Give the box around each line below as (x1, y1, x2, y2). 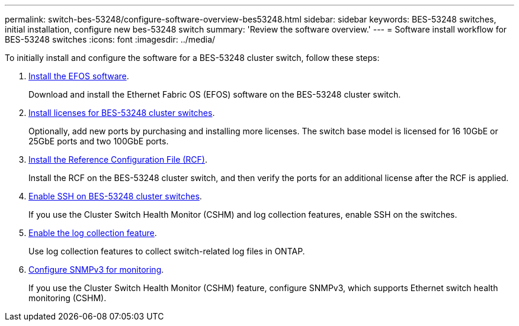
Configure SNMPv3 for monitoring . (28, 264, 164, 275)
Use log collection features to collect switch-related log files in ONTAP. (28, 246, 305, 256)
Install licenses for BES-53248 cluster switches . (28, 108, 215, 118)
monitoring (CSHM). (28, 293, 107, 303)
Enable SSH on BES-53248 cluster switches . (28, 191, 202, 201)
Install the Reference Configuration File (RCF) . (28, 154, 208, 164)
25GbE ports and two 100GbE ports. (28, 136, 169, 146)
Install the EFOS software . (28, 71, 129, 81)
